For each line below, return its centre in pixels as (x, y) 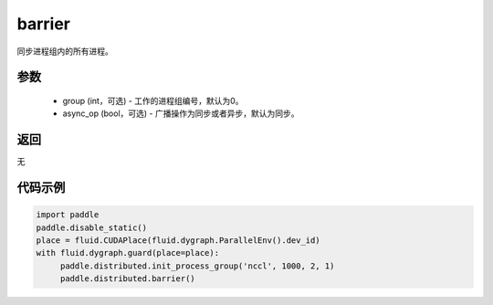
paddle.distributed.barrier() (127, 279)
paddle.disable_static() (92, 227)
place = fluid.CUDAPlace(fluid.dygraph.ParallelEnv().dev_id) (178, 241)
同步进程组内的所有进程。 (65, 51)
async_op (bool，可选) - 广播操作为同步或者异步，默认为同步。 (181, 113)
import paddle (68, 215)
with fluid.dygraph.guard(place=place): (127, 253)
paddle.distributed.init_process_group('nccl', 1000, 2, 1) (197, 266)
